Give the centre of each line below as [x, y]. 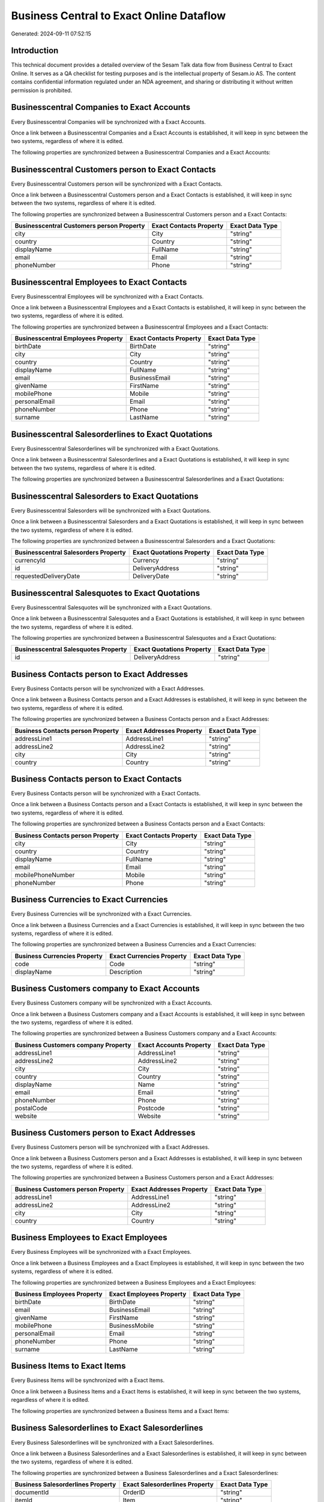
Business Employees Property [58, 1294]
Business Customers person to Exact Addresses [103, 1133]
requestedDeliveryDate [47, 576]
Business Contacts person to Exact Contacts [97, 779]
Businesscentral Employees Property [69, 338]
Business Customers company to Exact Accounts [106, 989]
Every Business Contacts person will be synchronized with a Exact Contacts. [106, 794]
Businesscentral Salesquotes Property [71, 649]
